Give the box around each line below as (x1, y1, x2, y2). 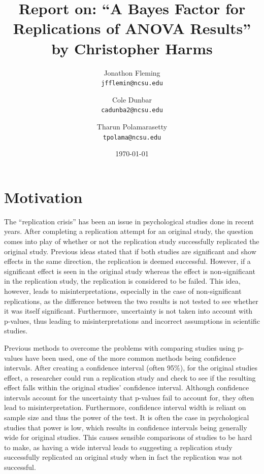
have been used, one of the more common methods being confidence (25, 352, 236, 363)
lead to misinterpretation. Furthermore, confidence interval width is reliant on (4, 402, 246, 413)
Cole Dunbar (112, 94, 152, 105)
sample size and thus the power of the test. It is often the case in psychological (4, 412, 249, 423)
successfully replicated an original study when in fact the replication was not (4, 452, 243, 462)
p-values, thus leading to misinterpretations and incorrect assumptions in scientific (4, 315, 260, 326)
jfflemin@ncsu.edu (101, 80, 163, 87)
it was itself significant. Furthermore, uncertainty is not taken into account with (4, 306, 253, 316)
